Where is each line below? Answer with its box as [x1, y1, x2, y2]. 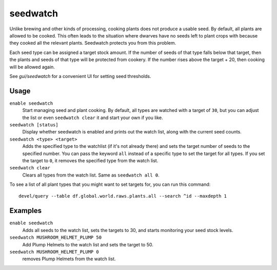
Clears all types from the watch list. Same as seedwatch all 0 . [22, 172, 160, 178]
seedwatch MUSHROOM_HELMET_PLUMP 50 [9, 235, 102, 241]
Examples [9, 206, 42, 215]
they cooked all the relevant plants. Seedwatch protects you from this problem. [9, 40, 176, 46]
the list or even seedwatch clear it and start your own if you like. [22, 114, 164, 121]
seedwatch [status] [9, 122, 58, 128]
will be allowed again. [9, 64, 55, 70]
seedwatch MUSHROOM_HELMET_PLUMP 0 [9, 249, 100, 255]
